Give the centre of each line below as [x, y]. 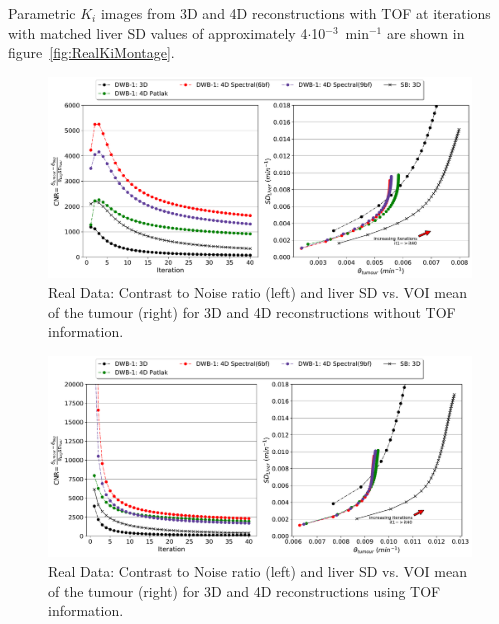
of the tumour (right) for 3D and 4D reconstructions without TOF [252, 311]
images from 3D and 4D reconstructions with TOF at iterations [295, 13]
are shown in [425, 32]
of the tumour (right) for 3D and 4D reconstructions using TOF [244, 590]
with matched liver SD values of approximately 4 [158, 32]
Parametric [42, 13]
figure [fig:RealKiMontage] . [91, 52]
